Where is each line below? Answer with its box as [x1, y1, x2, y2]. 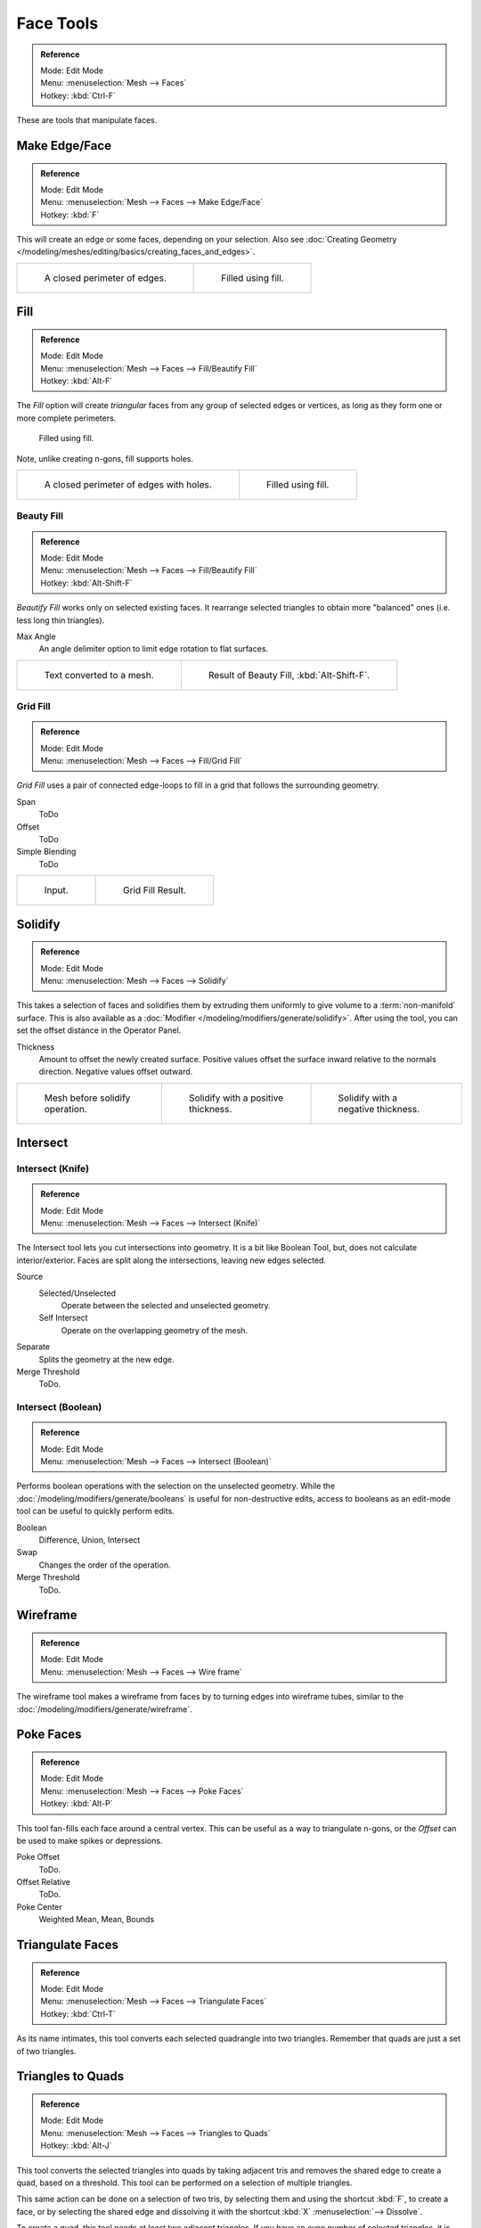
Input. [44, 884, 69, 897]
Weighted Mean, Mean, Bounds [38, 1914, 155, 1925]
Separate [16, 1341, 51, 1352]
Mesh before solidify [44, 1092, 131, 1104]
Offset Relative [16, 1877, 71, 1888]
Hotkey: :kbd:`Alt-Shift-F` [40, 577, 133, 588]
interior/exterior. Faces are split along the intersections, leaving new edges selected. [16, 1255, 327, 1266]
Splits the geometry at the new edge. [38, 1354, 175, 1364]
